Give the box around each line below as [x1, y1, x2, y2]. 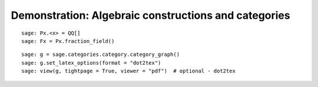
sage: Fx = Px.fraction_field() [21, 38, 115, 44]
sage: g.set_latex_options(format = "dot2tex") [21, 59, 161, 66]
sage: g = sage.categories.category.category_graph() [21, 51, 180, 58]
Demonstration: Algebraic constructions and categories [11, 9, 291, 22]
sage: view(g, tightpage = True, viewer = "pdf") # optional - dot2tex [21, 68, 236, 75]
